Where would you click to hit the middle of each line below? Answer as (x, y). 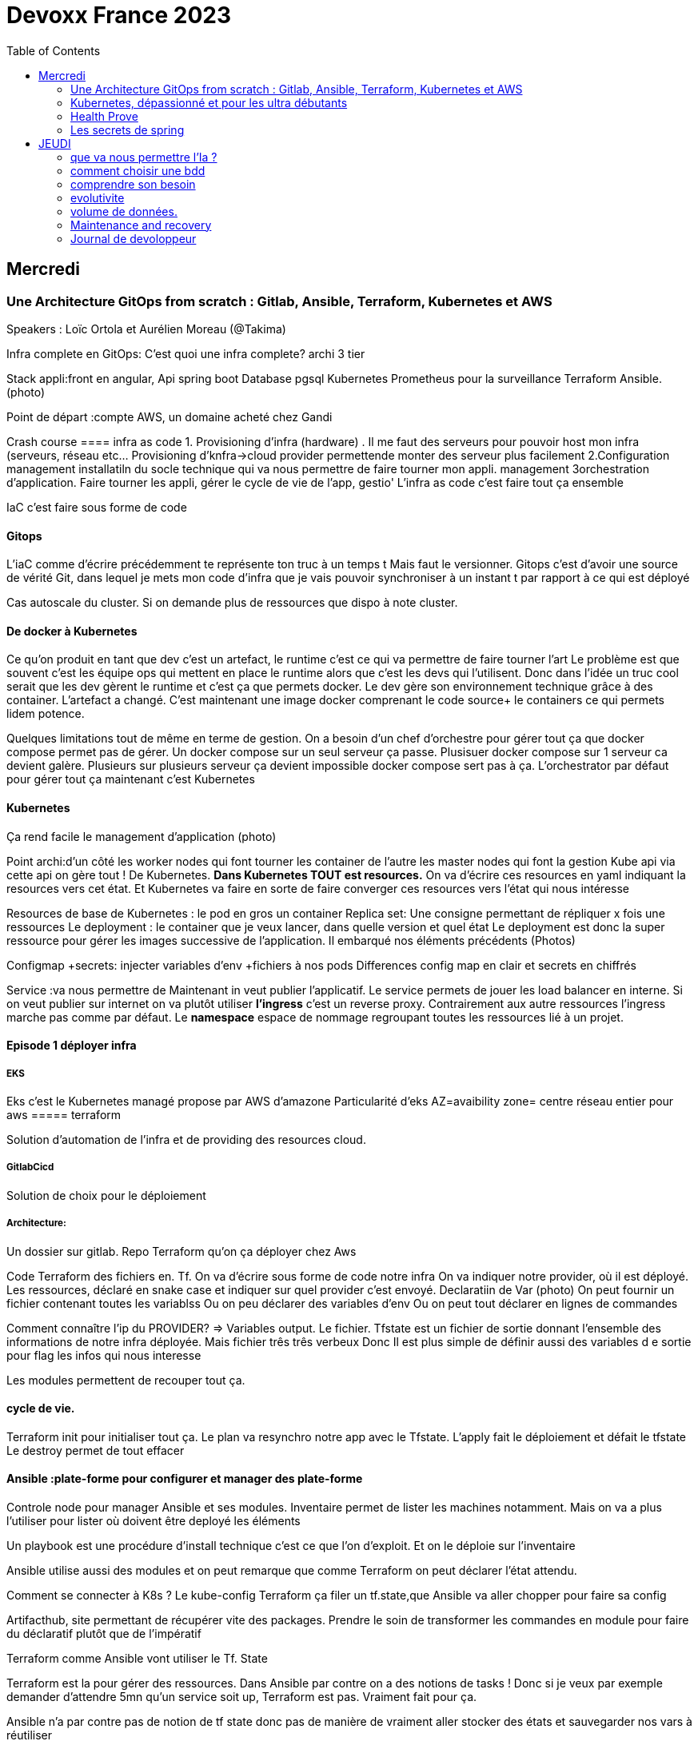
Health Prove (104, 116)
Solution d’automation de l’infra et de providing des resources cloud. (186, 1140)
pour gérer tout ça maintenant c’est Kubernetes (131, 779)
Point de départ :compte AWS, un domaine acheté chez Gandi (170, 416)
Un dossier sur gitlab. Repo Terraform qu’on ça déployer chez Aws (181, 1251)
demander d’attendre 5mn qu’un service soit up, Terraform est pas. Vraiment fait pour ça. (242, 1697)
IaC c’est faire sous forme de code (97, 507)
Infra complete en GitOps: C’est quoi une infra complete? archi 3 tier (186, 353)
